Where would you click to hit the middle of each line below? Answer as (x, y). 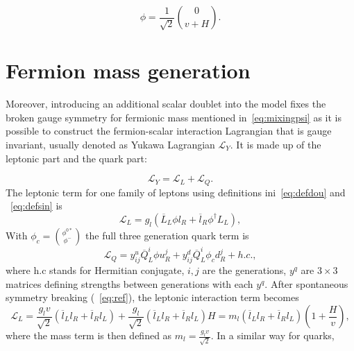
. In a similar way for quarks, (272, 335)
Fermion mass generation (128, 70)
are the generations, (244, 270)
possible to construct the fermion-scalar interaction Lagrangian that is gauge (169, 131)
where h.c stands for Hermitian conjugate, (95, 270)
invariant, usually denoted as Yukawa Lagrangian (110, 144)
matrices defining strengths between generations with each (129, 283)
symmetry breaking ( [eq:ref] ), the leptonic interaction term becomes (152, 297)
